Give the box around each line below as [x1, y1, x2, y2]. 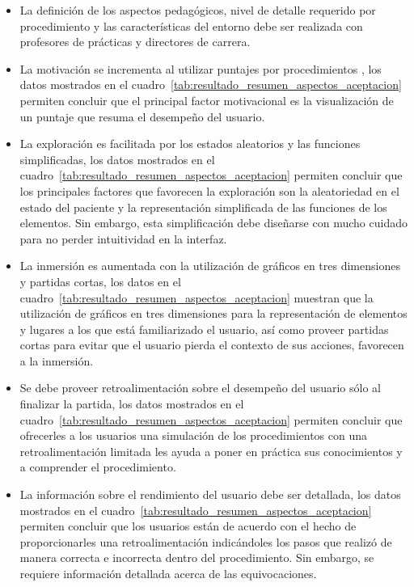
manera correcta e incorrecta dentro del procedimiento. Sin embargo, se [19, 549, 374, 566]
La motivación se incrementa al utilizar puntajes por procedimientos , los [19, 60, 382, 77]
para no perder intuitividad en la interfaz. [19, 230, 227, 247]
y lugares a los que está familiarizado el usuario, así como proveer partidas [19, 320, 389, 337]
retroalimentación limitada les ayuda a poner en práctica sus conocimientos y [19, 442, 403, 459]
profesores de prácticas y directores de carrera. [19, 33, 251, 50]
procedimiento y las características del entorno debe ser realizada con [19, 17, 363, 34]
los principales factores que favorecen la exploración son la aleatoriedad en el [19, 182, 399, 199]
